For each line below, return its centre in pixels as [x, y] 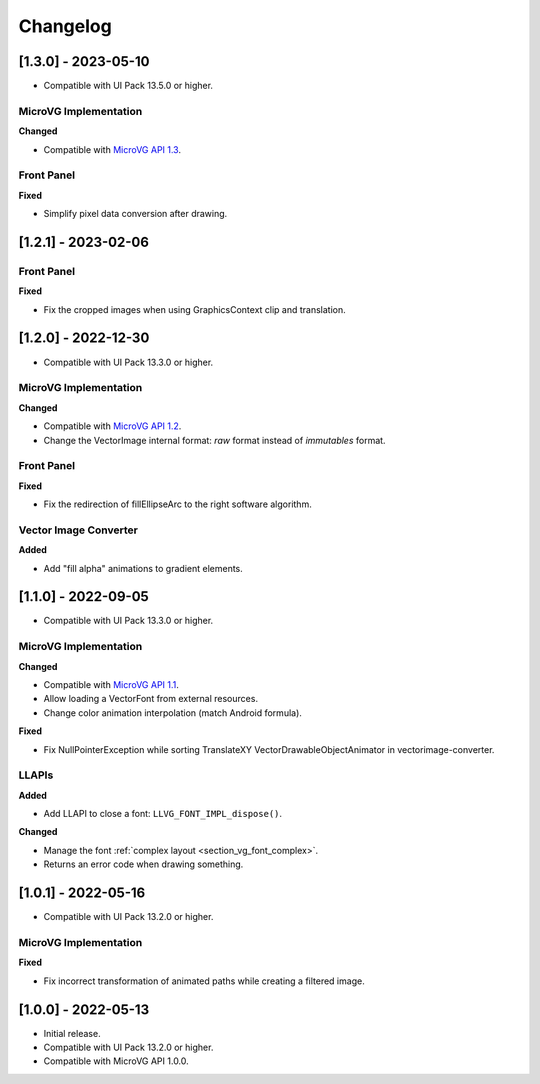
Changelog [65, 26]
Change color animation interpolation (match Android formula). [172, 712]
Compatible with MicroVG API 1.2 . [112, 426]
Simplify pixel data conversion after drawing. [135, 214]
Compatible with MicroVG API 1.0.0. [116, 1061]
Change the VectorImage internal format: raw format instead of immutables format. [214, 440]
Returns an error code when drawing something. [143, 864]
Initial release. [72, 1033]
